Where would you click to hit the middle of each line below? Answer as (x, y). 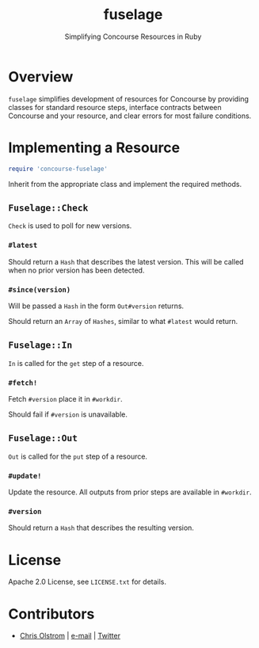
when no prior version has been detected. (76, 270)
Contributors (51, 614)
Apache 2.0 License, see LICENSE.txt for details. (88, 582)
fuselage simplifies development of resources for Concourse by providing (129, 99)
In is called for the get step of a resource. (76, 363)
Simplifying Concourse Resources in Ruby (133, 36)
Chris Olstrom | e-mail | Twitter (70, 636)
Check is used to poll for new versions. (70, 226)
